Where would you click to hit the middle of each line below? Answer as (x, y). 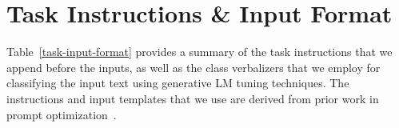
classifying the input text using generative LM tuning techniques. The (178, 83)
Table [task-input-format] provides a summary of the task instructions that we (199, 52)
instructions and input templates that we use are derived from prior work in (193, 98)
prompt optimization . (62, 114)
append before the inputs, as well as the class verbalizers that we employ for (194, 67)
